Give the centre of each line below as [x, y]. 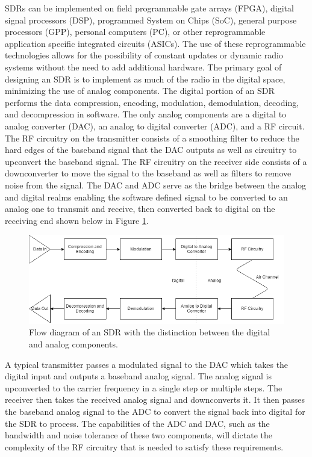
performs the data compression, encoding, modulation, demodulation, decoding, [152, 102]
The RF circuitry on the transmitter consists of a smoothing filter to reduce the [152, 138]
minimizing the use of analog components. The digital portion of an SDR [140, 91]
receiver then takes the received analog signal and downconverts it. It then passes [155, 399]
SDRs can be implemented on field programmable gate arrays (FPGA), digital [149, 8]
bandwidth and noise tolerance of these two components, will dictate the [139, 435]
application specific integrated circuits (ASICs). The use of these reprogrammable [155, 43]
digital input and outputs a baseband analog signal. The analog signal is [139, 376]
